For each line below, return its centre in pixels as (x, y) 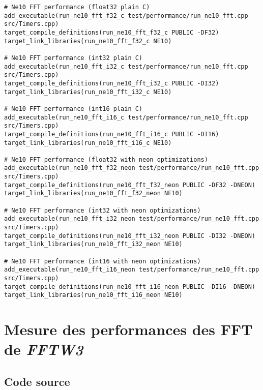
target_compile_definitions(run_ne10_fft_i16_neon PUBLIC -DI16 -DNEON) (130, 287)
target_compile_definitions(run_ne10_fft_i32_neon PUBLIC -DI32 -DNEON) (130, 236)
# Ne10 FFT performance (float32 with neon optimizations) (106, 159)
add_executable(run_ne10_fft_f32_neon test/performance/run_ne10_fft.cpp (132, 168)
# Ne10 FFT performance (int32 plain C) (74, 58)
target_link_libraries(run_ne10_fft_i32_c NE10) (88, 92)
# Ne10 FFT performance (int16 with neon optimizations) (103, 261)
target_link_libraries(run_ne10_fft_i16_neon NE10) (93, 295)
